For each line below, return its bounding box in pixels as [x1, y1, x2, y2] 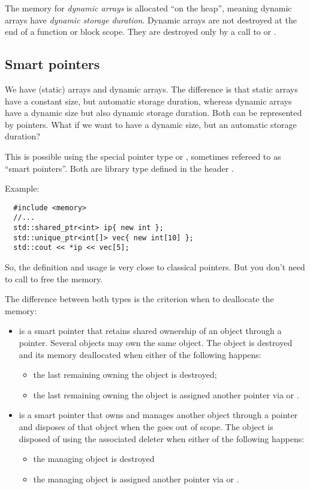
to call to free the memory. [5, 272, 103, 285]
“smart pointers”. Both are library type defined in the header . [5, 162, 234, 174]
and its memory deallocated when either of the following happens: [19, 348, 261, 360]
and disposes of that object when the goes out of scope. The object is [19, 420, 273, 433]
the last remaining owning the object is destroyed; [33, 368, 217, 381]
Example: [5, 182, 40, 195]
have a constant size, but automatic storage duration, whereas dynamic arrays [5, 94, 292, 107]
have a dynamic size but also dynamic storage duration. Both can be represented [5, 106, 302, 119]
